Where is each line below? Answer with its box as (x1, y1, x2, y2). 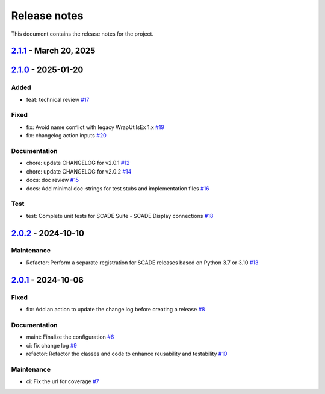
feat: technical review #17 (26, 96, 90, 103)
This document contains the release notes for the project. (11, 30, 153, 37)
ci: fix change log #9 (26, 342, 78, 349)
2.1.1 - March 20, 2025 (11, 46, 96, 56)
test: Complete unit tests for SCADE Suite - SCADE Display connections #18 (26, 212, 214, 219)
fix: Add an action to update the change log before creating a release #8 (26, 306, 205, 313)
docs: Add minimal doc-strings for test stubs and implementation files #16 (26, 184, 210, 192)
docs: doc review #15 (26, 177, 79, 184)
